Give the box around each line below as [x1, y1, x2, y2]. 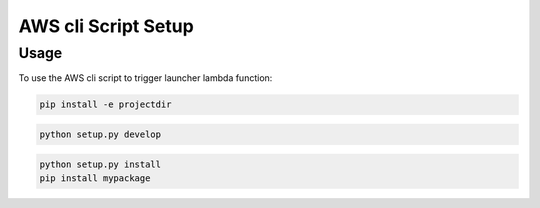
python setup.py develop [39, 128, 162, 140]
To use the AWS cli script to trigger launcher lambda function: [18, 72, 273, 84]
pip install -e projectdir [39, 99, 172, 110]
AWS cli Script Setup [18, 15, 194, 37]
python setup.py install [39, 158, 162, 170]
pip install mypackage [39, 172, 151, 184]
